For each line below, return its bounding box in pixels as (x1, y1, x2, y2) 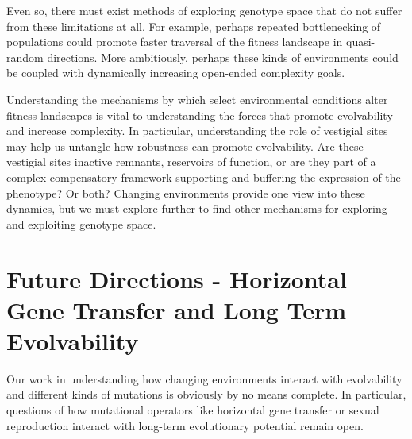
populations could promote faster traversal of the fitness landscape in (6, 33, 343, 50)
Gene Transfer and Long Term (6, 293, 347, 325)
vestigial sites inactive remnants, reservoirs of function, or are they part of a (6, 153, 376, 170)
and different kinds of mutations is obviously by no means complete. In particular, (6, 386, 406, 402)
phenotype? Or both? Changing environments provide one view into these (6, 184, 365, 201)
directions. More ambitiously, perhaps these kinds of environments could (47, 48, 399, 65)
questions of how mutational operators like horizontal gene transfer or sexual (6, 402, 379, 418)
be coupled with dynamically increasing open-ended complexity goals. (6, 64, 345, 81)
